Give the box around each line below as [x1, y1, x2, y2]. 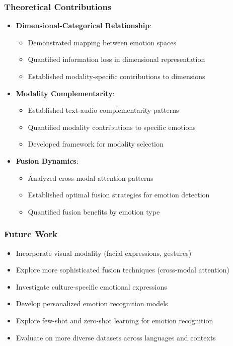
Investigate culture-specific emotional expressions [16, 281, 167, 292]
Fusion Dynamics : [16, 155, 79, 166]
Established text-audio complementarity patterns [28, 105, 179, 115]
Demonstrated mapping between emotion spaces [28, 37, 177, 47]
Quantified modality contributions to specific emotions [28, 121, 196, 132]
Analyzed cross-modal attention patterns [28, 172, 153, 183]
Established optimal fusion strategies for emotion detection [28, 189, 210, 200]
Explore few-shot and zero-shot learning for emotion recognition [16, 315, 213, 325]
